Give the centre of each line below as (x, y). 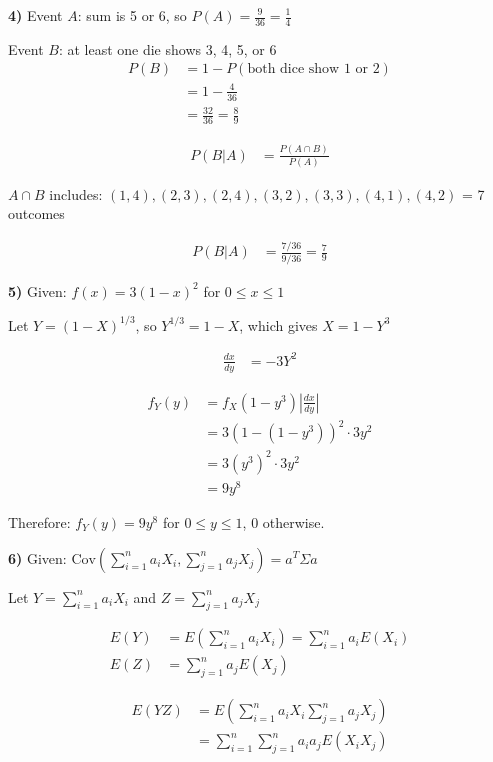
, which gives (278, 324)
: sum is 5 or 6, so (132, 15)
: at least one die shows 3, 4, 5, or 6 (167, 48)
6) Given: (37, 557)
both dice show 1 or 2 (313, 69)
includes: (76, 193)
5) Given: (37, 290)
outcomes (36, 213)
